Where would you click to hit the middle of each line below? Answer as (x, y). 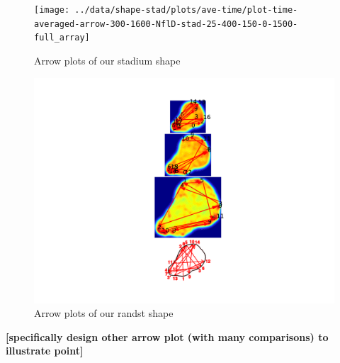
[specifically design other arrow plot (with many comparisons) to (167, 336)
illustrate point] (45, 351)
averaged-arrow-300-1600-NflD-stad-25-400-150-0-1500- (166, 24)
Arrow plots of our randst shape (104, 313)
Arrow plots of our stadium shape (107, 60)
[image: (52, 10)
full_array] (62, 38)
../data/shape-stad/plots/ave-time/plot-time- (186, 10)
